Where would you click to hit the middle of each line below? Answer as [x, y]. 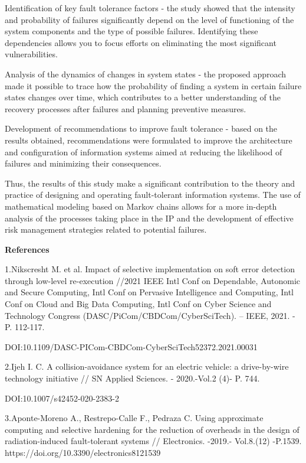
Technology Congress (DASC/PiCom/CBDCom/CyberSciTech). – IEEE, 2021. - [150, 315]
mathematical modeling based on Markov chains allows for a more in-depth [141, 206]
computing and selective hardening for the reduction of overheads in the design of [152, 429]
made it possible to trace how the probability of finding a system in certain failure [153, 85]
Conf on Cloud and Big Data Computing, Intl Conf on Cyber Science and [138, 304]
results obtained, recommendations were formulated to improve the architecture [149, 140]
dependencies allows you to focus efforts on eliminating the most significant [141, 42]
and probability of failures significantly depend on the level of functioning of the [149, 19]
